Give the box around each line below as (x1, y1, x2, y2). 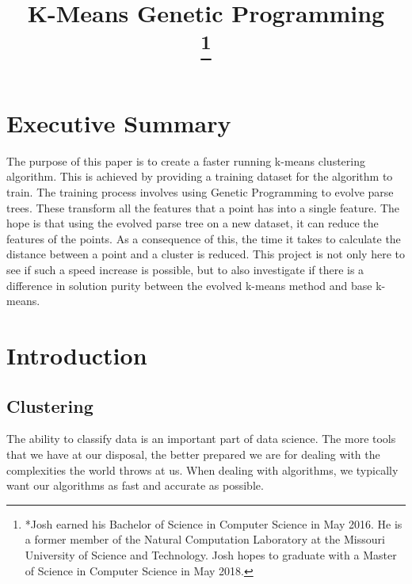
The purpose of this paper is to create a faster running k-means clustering (6, 152, 365, 169)
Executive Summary (6, 106, 231, 139)
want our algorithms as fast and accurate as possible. (6, 477, 264, 494)
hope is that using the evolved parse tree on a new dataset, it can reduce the (6, 215, 379, 231)
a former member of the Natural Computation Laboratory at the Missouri (25, 531, 385, 548)
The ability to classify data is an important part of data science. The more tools (6, 430, 396, 447)
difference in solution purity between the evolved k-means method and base (6, 277, 372, 293)
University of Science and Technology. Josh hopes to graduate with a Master (25, 546, 397, 563)
